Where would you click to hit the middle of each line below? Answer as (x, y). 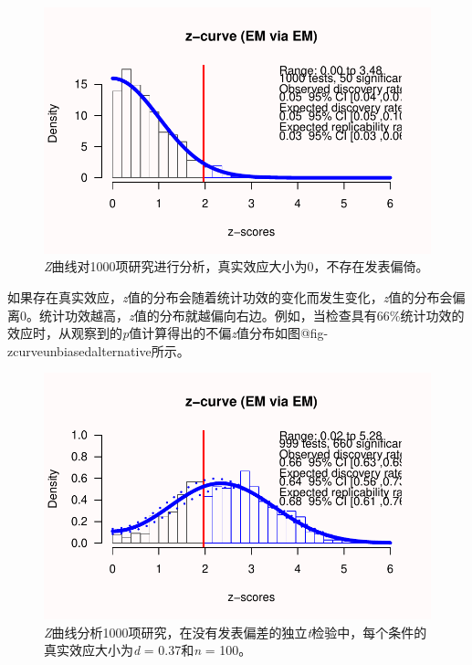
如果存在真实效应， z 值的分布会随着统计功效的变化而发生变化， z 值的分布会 (230, 297)
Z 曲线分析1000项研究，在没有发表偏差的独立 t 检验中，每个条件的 (236, 632)
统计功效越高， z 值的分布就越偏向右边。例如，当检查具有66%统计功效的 (252, 315)
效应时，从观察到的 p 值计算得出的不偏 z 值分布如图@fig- (168, 333)
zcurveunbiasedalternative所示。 (99, 350)
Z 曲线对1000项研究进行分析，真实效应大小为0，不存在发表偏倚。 (236, 266)
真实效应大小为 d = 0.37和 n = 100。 (148, 650)
